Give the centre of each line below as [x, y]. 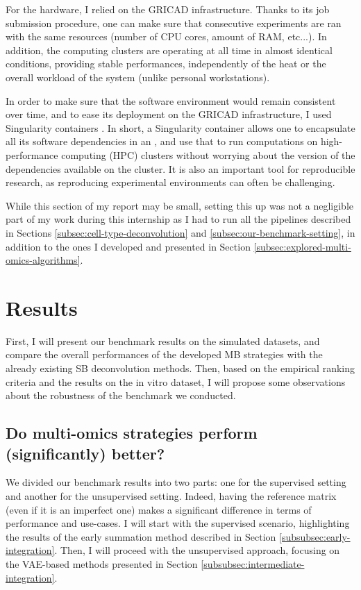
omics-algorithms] [43, 260]
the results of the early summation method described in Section [141, 536]
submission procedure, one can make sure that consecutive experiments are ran [174, 23]
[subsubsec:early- [314, 536]
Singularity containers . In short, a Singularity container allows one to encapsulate [180, 127]
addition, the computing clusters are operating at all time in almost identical [169, 50]
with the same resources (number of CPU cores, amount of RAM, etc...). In [166, 36]
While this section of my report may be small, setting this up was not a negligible [180, 205]
